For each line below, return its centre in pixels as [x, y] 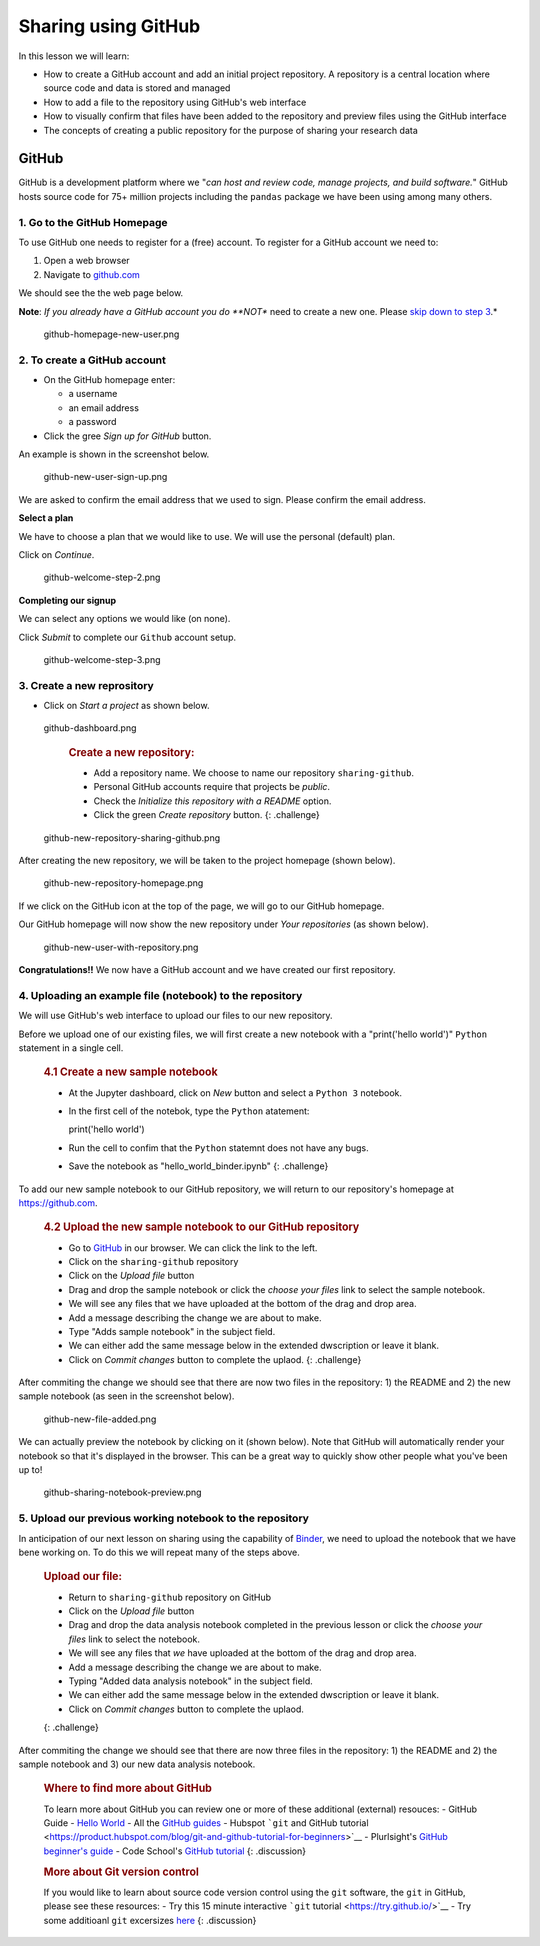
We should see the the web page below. [101, 293]
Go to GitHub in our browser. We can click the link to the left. [193, 1247]
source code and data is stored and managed [137, 88]
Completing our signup [67, 600]
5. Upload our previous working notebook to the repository [164, 1518]
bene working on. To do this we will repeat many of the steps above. [159, 1552]
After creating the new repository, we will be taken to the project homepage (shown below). [207, 861]
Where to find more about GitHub [127, 1788]
